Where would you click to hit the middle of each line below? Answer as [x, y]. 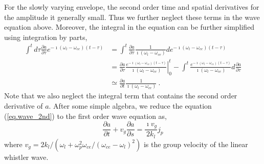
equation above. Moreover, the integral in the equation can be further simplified [129, 27]
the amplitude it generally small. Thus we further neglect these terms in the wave [132, 17]
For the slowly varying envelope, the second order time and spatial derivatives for [132, 7]
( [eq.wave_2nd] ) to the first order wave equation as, [86, 116]
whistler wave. [26, 157]
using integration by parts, [46, 37]
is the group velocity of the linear [196, 144]
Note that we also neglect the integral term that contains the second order [121, 96]
